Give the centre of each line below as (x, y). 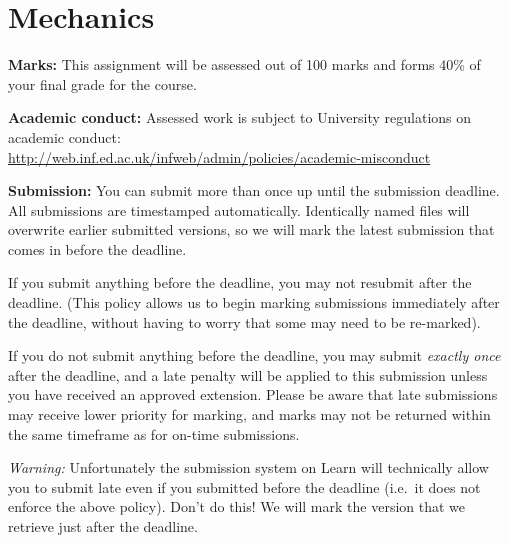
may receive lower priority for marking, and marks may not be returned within (249, 414)
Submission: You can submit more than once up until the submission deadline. (254, 190)
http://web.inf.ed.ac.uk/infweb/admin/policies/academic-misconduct (219, 156)
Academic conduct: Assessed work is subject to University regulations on (240, 117)
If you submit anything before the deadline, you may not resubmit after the (240, 282)
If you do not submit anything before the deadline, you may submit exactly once (254, 355)
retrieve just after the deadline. (103, 526)
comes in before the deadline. (97, 248)
